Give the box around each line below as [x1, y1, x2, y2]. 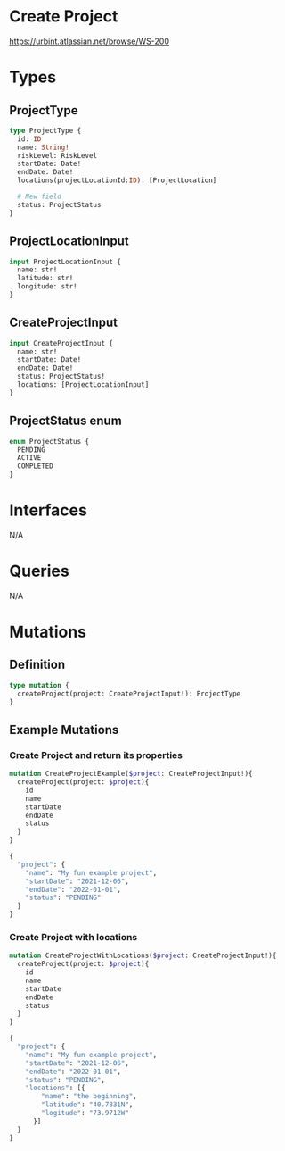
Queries [9, 561, 69, 581]
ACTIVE [17, 454, 42, 463]
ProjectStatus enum [9, 413, 122, 429]
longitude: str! [17, 282, 77, 291]
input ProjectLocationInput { [9, 257, 122, 266]
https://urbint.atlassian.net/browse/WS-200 [9, 36, 169, 46]
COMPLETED [17, 462, 53, 471]
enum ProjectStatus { [9, 437, 90, 446]
